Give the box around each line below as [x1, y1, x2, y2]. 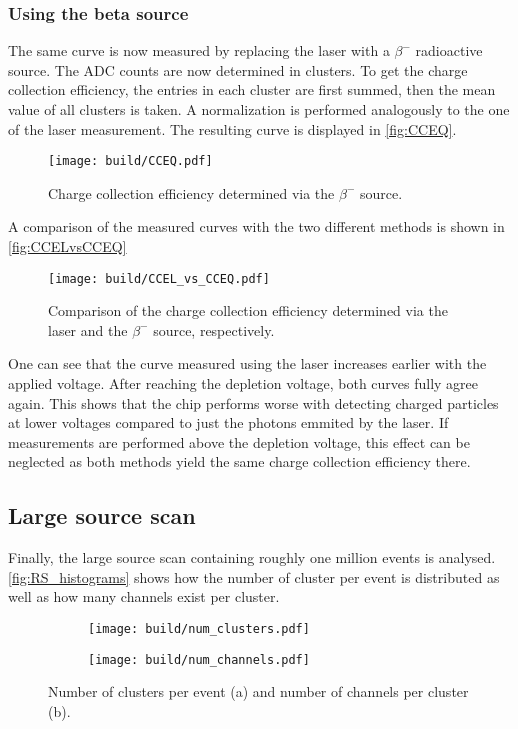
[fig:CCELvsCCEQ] [8, 236, 127, 257]
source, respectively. [153, 319, 275, 340]
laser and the [48, 319, 128, 340]
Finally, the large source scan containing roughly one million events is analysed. [8, 547, 496, 568]
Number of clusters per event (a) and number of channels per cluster [48, 681, 469, 702]
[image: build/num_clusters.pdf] [88, 622, 310, 637]
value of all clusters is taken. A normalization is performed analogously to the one [8, 99, 510, 119]
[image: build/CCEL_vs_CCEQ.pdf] [48, 271, 270, 286]
